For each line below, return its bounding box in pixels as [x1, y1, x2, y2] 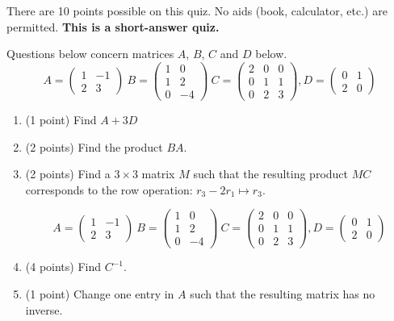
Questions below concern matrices [6, 45, 174, 62]
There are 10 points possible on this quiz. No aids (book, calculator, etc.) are [6, 2, 388, 19]
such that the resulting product [193, 165, 349, 182]
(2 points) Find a [25, 165, 111, 182]
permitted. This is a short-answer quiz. [6, 18, 220, 35]
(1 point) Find [25, 110, 97, 127]
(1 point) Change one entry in [25, 286, 174, 302]
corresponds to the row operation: [25, 181, 193, 198]
